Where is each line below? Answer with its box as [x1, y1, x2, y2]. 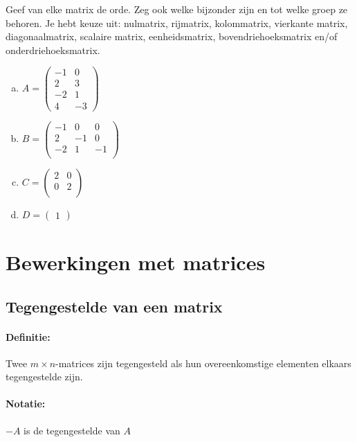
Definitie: [6, 329, 51, 344]
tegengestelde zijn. [6, 369, 83, 384]
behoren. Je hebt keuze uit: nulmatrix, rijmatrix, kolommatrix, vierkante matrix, [6, 15, 348, 30]
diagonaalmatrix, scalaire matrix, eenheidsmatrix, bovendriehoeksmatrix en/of [6, 29, 338, 44]
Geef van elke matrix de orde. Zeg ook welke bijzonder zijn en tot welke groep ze [6, 2, 348, 16]
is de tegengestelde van [24, 423, 120, 437]
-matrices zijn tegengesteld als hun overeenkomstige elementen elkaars [55, 355, 351, 370]
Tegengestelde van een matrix [6, 295, 223, 317]
